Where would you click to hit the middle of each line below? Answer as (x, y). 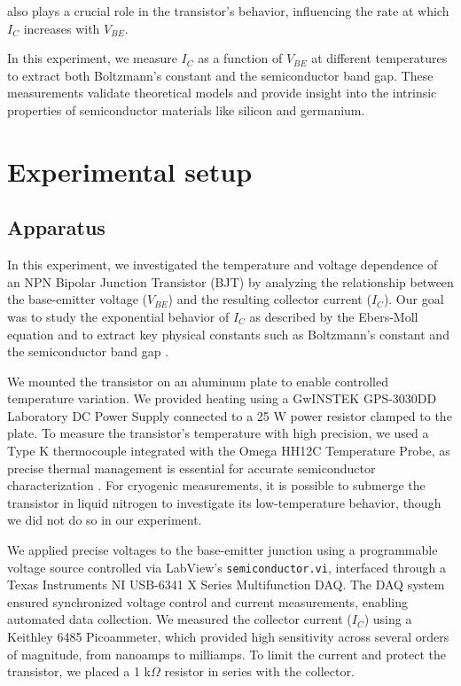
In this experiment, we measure (92, 58)
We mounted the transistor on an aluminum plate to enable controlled (198, 381)
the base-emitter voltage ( (77, 299)
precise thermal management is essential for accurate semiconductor (191, 468)
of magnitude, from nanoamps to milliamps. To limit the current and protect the (227, 654)
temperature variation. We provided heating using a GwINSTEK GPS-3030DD (222, 398)
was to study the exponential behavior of (118, 316)
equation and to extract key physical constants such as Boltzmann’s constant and (228, 334)
